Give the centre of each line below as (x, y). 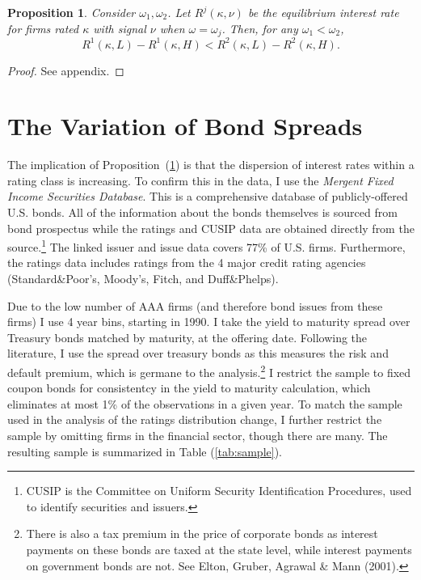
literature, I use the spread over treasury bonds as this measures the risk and (198, 353)
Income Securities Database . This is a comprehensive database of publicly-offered (208, 196)
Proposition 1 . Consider (72, 12)
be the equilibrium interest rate (323, 12)
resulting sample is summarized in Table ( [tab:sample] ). (145, 451)
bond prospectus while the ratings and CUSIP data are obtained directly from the (211, 228)
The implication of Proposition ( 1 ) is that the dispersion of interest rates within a (211, 165)
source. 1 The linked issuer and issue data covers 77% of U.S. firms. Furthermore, (206, 246)
